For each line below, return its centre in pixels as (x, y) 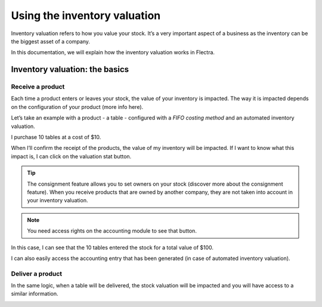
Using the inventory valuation (86, 15)
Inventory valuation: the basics (70, 69)
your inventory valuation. (58, 201)
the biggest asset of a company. (51, 41)
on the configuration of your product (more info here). (77, 106)
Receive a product (38, 87)
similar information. (35, 294)
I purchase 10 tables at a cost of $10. (56, 137)
